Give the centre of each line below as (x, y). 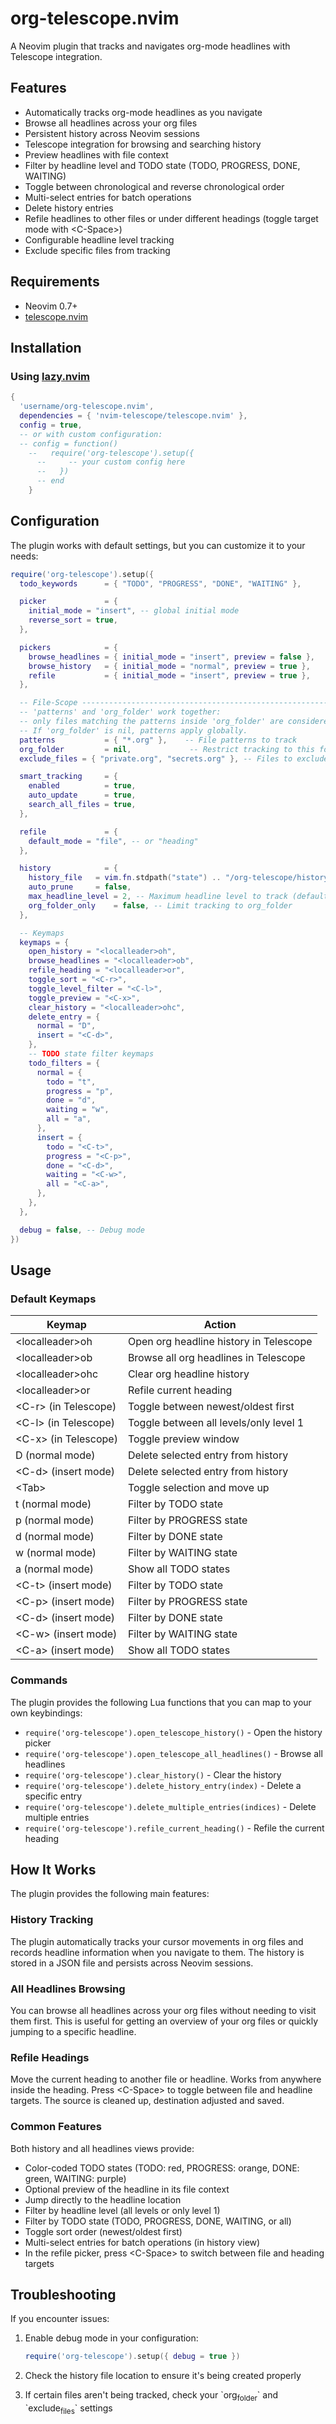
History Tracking (52, 1920)
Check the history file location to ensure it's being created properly (163, 2376)
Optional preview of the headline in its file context (127, 2189)
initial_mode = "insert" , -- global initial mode (134, 611)
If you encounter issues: (60, 2319)
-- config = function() (68, 443)
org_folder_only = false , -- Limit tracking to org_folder (160, 905)
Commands (39, 1680)
